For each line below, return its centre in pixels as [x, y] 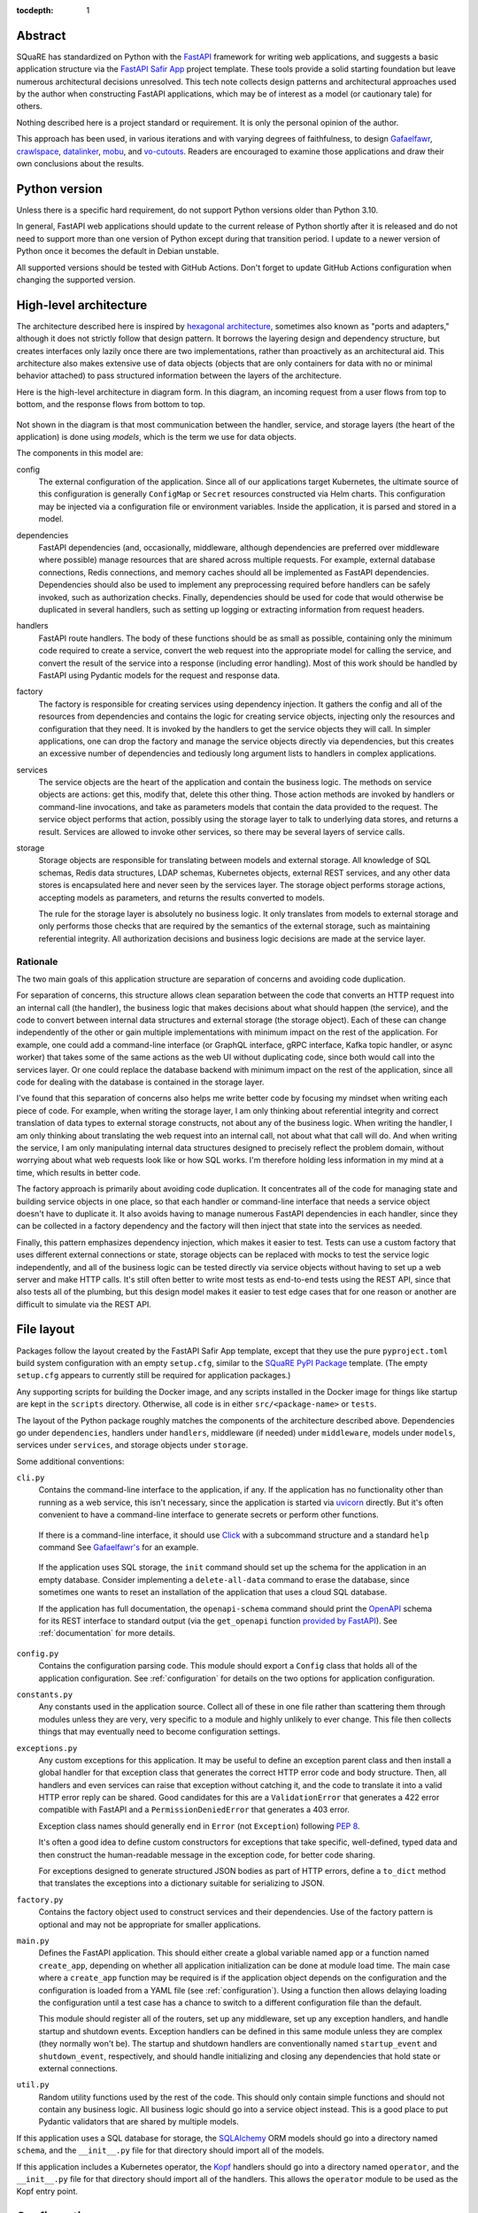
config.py [38, 1654]
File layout [46, 1329]
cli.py [31, 1478]
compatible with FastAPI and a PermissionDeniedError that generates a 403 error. [194, 1809]
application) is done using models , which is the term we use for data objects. [156, 436]
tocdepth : [35, 10]
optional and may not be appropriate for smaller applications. [150, 1924]
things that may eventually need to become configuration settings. [159, 1731]
